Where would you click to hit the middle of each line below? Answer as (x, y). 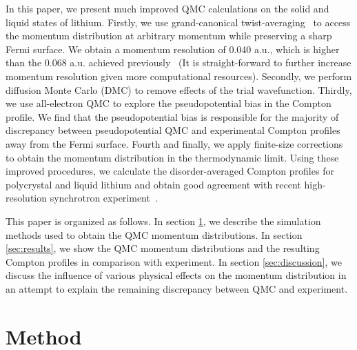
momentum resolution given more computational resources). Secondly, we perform (179, 76)
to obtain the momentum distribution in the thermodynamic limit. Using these (172, 157)
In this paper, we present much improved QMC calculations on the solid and (167, 8)
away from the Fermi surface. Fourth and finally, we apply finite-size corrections (174, 143)
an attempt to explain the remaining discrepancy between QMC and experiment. (177, 288)
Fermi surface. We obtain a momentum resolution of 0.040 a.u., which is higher (173, 49)
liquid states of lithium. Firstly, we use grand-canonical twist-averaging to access (178, 22)
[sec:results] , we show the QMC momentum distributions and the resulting (163, 248)
